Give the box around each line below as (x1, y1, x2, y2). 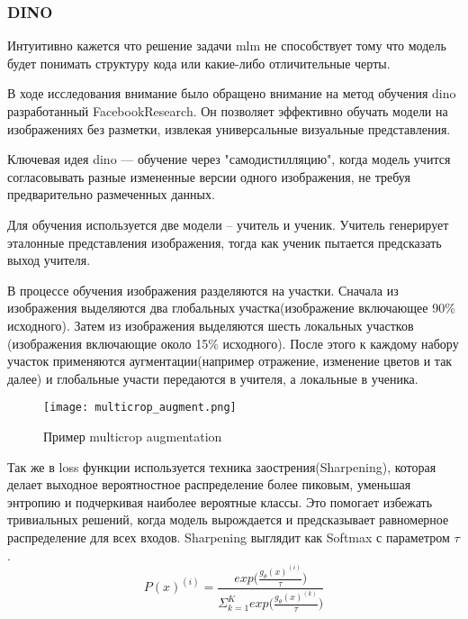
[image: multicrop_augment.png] (43, 401, 237, 414)
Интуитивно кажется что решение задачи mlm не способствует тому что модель (7, 36, 446, 55)
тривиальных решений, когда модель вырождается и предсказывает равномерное (7, 510, 449, 529)
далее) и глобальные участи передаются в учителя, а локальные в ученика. (7, 369, 418, 387)
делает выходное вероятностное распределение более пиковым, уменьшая (7, 475, 411, 494)
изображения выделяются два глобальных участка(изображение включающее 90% (7, 298, 455, 317)
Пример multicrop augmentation (43, 426, 222, 445)
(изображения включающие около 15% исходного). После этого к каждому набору (7, 333, 459, 352)
